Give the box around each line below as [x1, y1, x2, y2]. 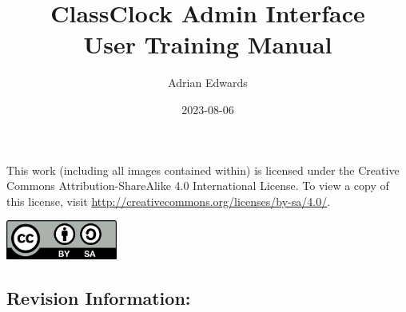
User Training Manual [83, 28, 332, 61]
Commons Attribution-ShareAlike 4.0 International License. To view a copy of [6, 177, 389, 194]
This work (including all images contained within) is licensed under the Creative [6, 161, 400, 178]
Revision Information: [6, 285, 191, 310]
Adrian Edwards [168, 74, 248, 91]
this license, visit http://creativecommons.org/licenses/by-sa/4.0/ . [6, 192, 331, 209]
